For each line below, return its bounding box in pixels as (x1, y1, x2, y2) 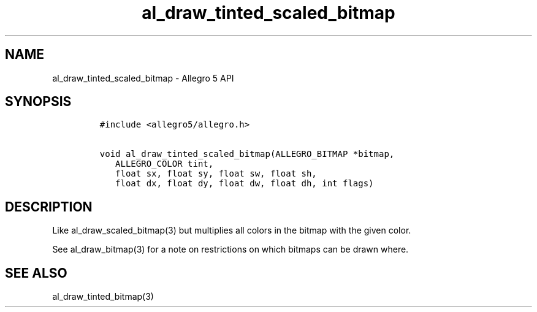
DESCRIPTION (5, 199, 93, 215)
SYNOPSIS (5, 94, 72, 110)
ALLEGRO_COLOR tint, (115, 159, 214, 169)
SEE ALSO (5, 265, 67, 281)
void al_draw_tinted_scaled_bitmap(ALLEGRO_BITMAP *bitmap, (99, 149, 395, 159)
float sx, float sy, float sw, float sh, (115, 169, 317, 179)
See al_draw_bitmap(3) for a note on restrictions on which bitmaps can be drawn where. (52, 244, 409, 255)
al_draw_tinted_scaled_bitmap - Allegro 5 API (52, 72, 234, 83)
